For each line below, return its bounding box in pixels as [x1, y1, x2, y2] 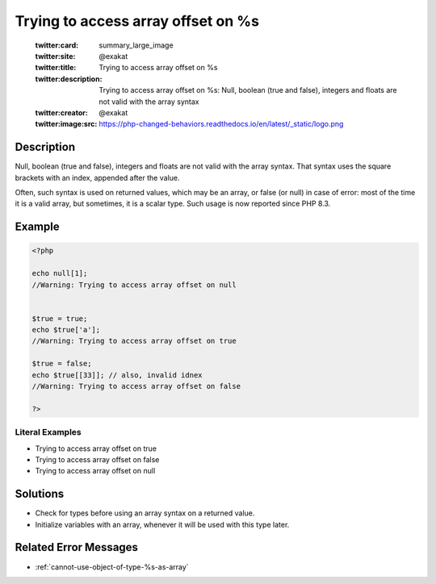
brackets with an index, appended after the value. [15, 173, 180, 182]
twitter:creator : [35, 107, 88, 117]
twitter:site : [35, 51, 76, 60]
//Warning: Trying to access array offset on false [31, 382, 241, 391]
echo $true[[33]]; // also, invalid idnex [31, 370, 203, 379]
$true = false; [31, 359, 92, 369]
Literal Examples [15, 427, 82, 438]
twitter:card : [35, 40, 79, 50]
